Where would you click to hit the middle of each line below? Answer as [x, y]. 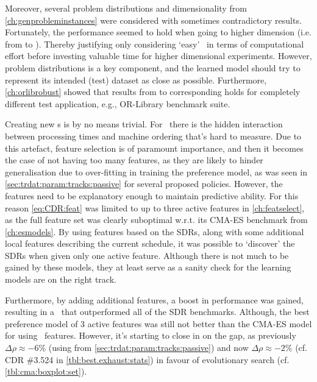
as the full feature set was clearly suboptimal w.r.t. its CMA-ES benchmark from [156, 220]
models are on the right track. [61, 279]
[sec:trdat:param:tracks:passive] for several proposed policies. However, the [144, 184]
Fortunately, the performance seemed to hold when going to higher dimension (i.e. [158, 32]
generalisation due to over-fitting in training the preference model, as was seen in [156, 172]
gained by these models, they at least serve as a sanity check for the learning [148, 267]
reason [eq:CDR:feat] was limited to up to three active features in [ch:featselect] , [155, 207]
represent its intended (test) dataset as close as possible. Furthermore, [136, 80]
